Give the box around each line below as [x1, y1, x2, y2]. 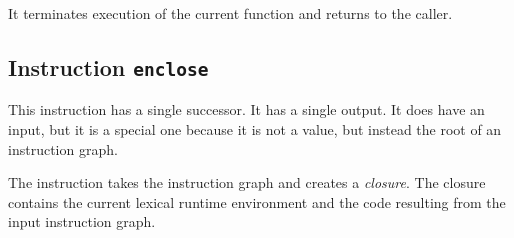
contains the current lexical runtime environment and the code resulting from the [8, 191, 506, 212]
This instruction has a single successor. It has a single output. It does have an [8, 99, 485, 120]
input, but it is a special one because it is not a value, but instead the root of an [8, 118, 502, 139]
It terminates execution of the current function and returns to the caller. [8, 3, 453, 23]
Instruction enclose [8, 51, 209, 82]
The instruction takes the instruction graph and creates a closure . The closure [8, 172, 486, 193]
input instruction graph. [8, 211, 156, 232]
